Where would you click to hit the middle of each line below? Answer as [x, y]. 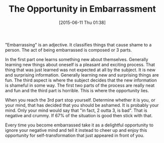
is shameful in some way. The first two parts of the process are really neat [80, 85]
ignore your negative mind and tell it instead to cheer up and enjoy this [76, 130]
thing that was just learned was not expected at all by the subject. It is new [80, 70]
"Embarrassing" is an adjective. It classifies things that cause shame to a [78, 44]
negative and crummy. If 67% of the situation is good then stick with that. [79, 115]
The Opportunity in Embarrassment [82, 9]
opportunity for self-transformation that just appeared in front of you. [75, 135]
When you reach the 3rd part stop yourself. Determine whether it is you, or [80, 100]
